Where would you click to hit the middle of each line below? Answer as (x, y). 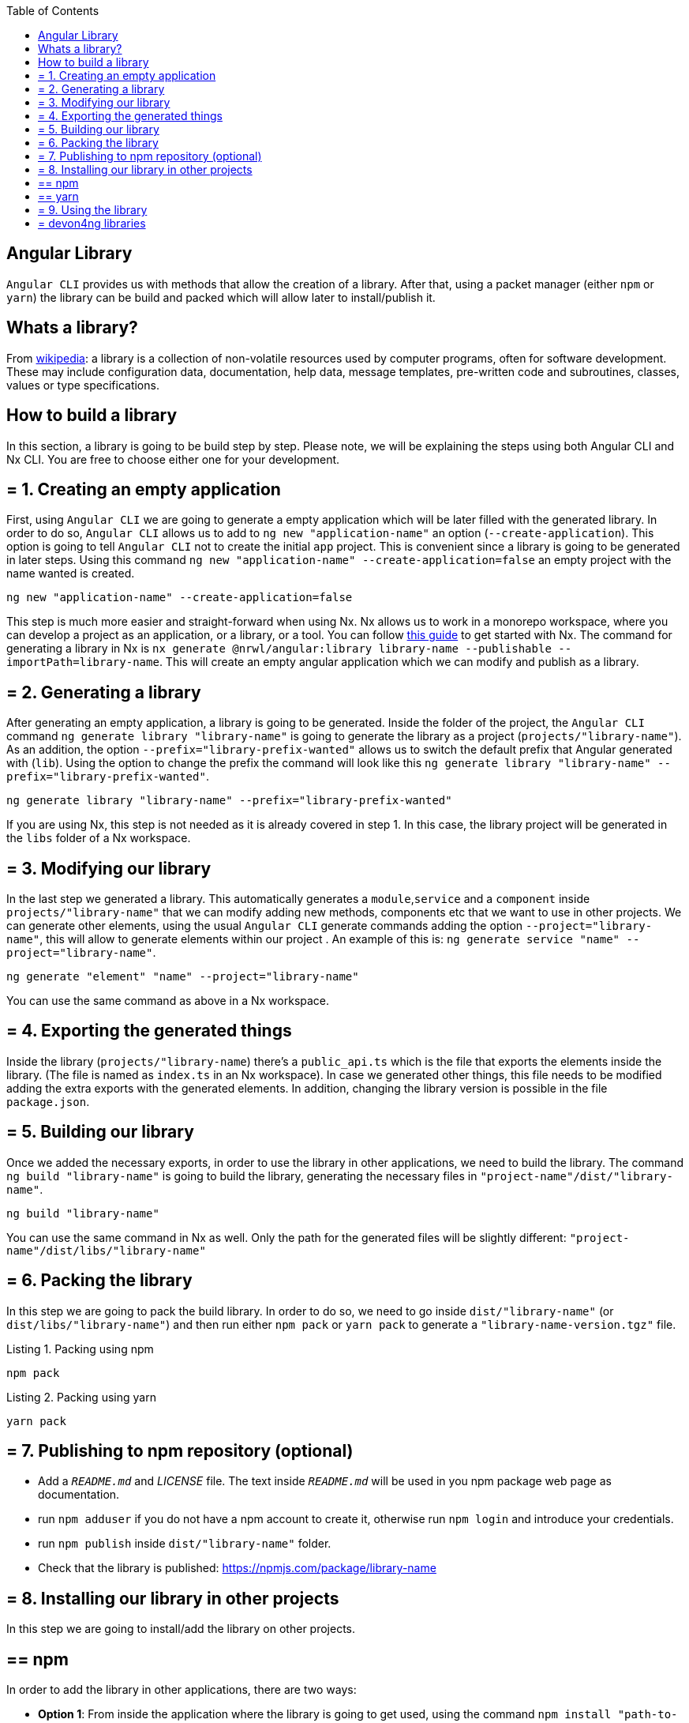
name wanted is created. (71, 574)
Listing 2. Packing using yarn (81, 1397)
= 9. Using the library (93, 210)
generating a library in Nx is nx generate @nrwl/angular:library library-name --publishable (279, 649)
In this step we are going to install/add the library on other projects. (181, 1629)
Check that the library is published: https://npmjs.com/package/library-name (237, 1568)
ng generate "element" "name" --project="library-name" (183, 977)
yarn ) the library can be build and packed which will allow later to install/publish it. (221, 297)
